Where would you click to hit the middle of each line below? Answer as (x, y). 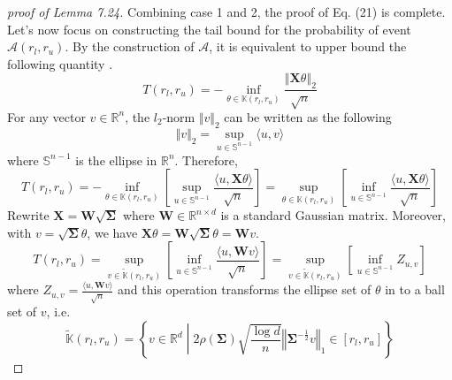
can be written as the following (308, 116)
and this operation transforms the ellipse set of (244, 289)
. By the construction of (130, 46)
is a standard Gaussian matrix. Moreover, (333, 215)
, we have (112, 232)
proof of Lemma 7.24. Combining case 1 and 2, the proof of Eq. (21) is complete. (226, 11)
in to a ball (415, 289)
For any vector (46, 116)
